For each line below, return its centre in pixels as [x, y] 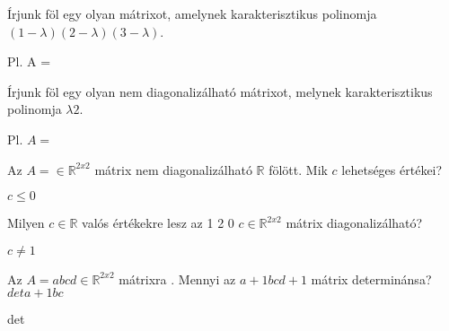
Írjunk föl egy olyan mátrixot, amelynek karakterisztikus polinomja [192, 13]
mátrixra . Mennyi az [177, 279]
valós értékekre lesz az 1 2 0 [158, 223]
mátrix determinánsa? [371, 279]
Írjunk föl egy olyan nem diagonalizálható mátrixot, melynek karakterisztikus [220, 91]
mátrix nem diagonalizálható [173, 169]
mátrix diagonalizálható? [354, 223]
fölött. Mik [298, 169]
